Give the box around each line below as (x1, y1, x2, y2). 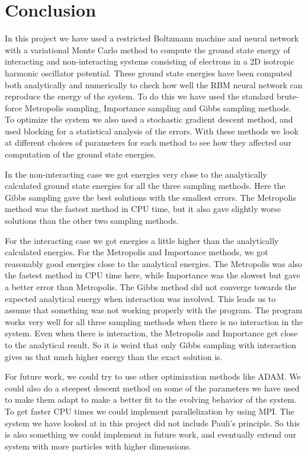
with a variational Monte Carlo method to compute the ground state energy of (5, 43, 290, 56)
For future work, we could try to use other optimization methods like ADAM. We (5, 370, 301, 383)
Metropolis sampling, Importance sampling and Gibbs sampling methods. (24, 101, 291, 114)
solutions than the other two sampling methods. (5, 214, 179, 227)
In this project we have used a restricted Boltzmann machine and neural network (5, 32, 299, 44)
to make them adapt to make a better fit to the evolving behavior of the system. (5, 393, 297, 406)
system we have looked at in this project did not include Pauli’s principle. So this (5, 416, 300, 429)
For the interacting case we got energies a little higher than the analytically (5, 234, 279, 246)
